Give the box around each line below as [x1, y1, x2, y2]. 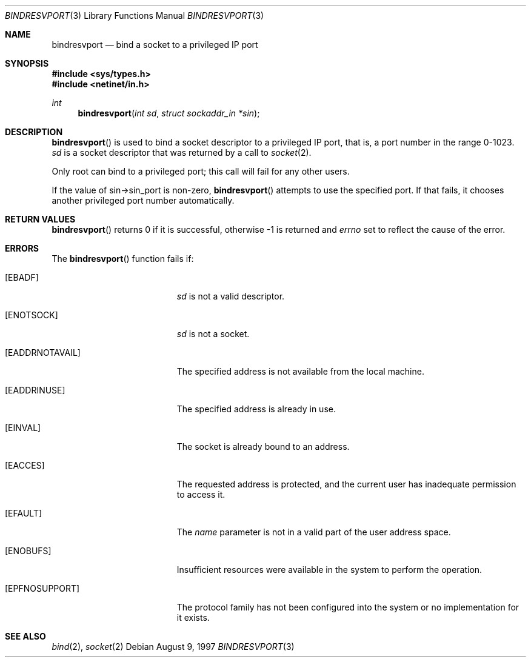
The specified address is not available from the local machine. [176, 366, 424, 376]
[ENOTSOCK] [5, 310, 58, 320]
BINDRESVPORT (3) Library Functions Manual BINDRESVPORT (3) [5, 10, 264, 21]
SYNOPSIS [5, 58, 49, 69]
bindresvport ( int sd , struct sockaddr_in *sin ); [78, 108, 260, 118]
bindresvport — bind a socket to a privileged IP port [52, 39, 258, 50]
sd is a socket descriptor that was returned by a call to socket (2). [52, 147, 312, 158]
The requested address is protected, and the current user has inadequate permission [176, 479, 516, 489]
